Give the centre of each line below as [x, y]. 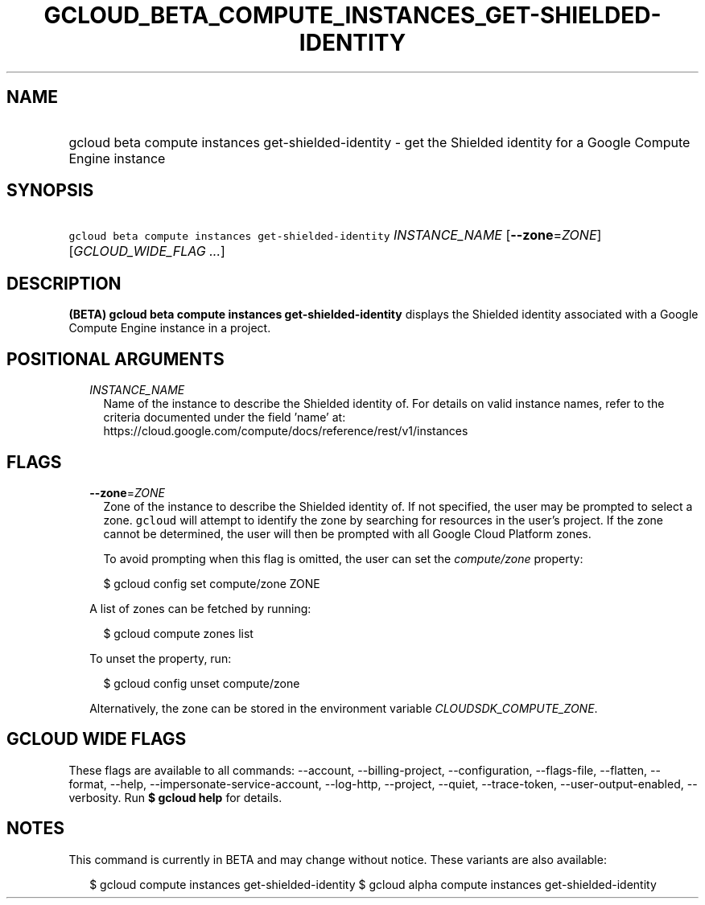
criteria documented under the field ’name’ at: [225, 418]
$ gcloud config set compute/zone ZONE [212, 583]
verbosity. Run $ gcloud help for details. [175, 797]
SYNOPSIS [50, 191]
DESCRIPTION [64, 283]
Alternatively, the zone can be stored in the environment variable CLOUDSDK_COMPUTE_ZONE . [344, 708]
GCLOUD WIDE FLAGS [97, 739]
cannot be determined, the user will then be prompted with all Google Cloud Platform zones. [347, 533]
